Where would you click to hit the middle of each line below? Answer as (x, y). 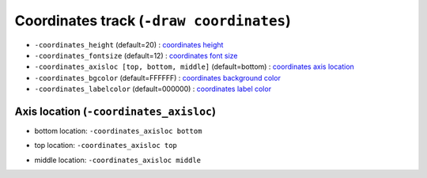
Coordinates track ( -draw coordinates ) (153, 21)
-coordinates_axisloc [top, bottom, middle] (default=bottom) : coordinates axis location (195, 66)
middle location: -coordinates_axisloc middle (118, 160)
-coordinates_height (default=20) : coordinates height (129, 44)
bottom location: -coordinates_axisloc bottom (118, 131)
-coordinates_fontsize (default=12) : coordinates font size (136, 55)
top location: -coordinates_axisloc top (106, 146)
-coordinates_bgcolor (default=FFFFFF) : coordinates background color (157, 78)
